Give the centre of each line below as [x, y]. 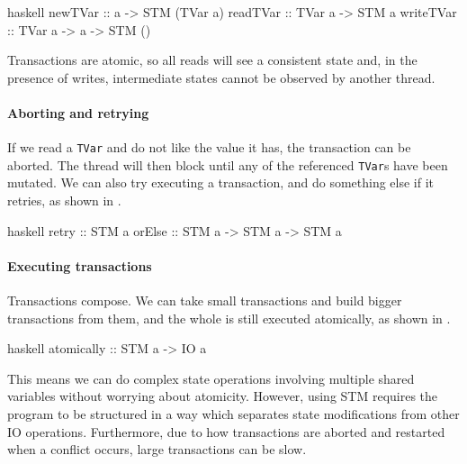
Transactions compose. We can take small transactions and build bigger [205, 300]
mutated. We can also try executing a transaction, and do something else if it [221, 182]
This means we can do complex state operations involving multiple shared [211, 378]
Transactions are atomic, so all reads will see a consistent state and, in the [212, 60]
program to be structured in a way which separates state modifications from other [233, 414]
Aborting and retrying [78, 112]
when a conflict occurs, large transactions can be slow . [157, 449]
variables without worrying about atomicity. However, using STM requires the [223, 396]
